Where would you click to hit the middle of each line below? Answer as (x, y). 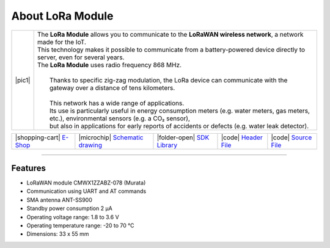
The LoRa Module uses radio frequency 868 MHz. (109, 65)
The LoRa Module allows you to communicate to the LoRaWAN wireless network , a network (170, 34)
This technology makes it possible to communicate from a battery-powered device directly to (171, 49)
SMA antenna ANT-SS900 (60, 200)
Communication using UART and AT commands (86, 191)
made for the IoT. (62, 42)
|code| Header (242, 137)
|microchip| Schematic (111, 137)
